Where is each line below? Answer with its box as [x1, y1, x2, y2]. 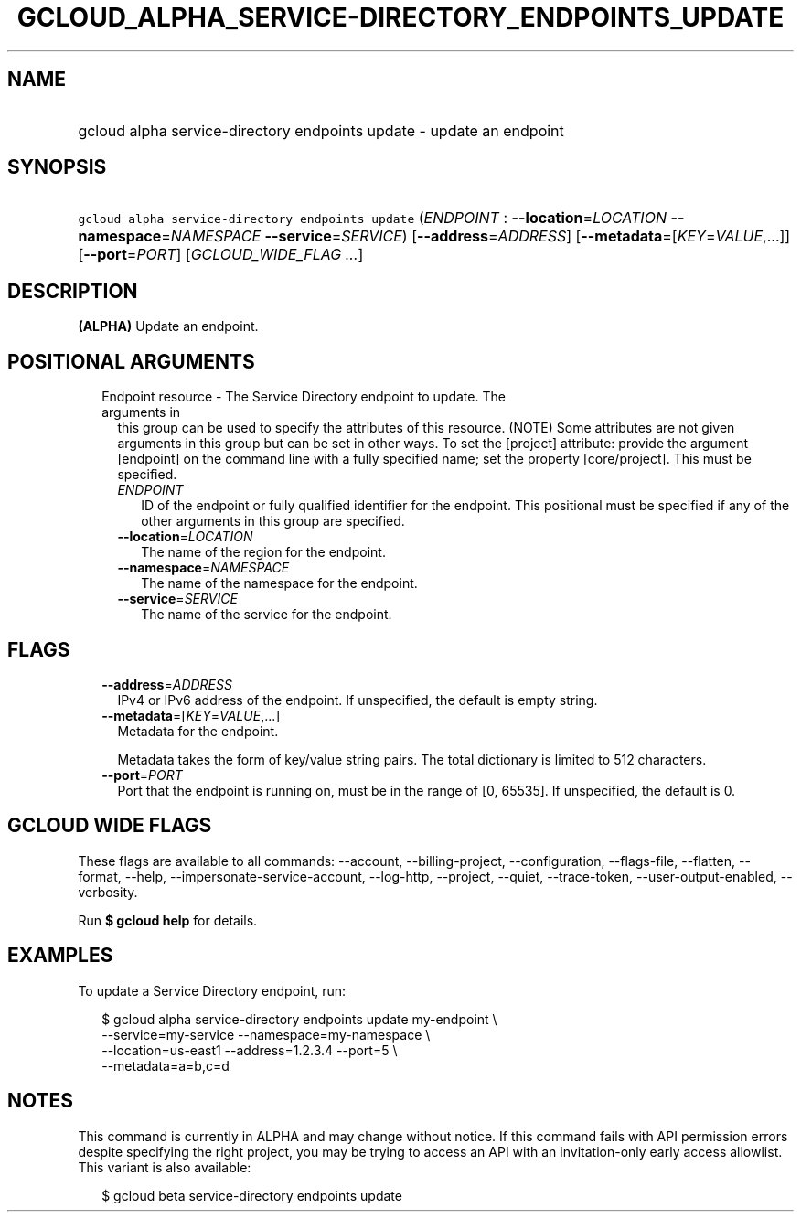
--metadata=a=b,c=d [101, 1057, 230, 1074]
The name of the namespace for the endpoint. [141, 575, 418, 592]
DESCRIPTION [7, 279, 138, 303]
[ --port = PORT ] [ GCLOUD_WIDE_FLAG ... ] [78, 245, 364, 264]
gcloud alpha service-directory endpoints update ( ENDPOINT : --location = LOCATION [78, 209, 667, 228]
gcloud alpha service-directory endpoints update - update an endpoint [78, 121, 564, 140]
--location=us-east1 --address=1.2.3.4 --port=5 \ [101, 1042, 398, 1058]
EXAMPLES [7, 944, 113, 968]
